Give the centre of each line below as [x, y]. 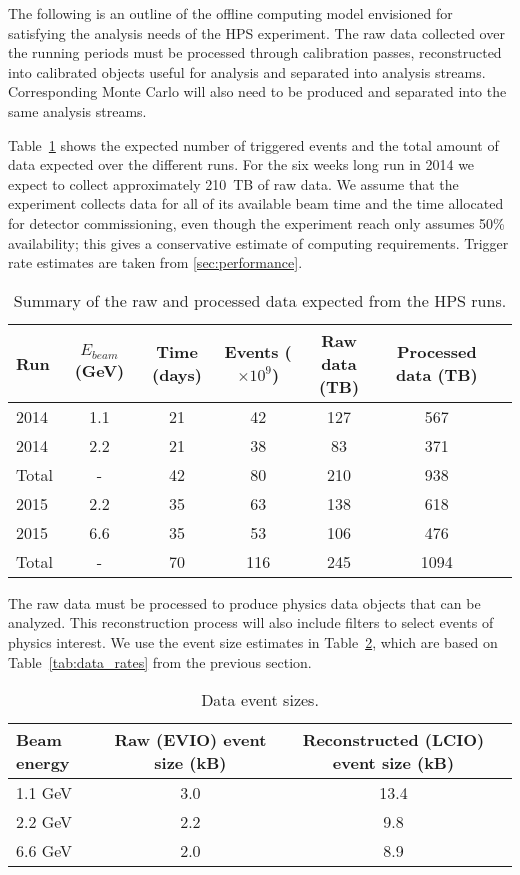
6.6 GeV [44, 851]
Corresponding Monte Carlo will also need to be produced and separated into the [257, 91]
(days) [177, 375]
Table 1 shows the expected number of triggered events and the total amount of [253, 144]
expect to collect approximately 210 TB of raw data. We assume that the [233, 183]
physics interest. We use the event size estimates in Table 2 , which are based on [253, 641]
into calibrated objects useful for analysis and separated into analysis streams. [247, 71]
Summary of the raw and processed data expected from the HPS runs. [260, 300]
